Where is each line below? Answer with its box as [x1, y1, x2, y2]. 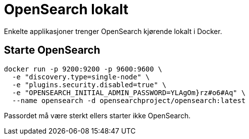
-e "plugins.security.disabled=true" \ [12, 80, 166, 89]
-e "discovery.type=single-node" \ [12, 72, 150, 81]
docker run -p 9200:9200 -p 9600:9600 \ [4, 65, 163, 73]
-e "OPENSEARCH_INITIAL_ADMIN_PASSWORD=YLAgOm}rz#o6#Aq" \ [12, 88, 246, 97]
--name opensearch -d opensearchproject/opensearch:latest [12, 96, 246, 104]
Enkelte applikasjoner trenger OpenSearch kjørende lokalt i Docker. [4, 27, 222, 35]
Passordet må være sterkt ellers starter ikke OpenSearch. [4, 111, 191, 120]
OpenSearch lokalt [4, 1, 128, 18]
